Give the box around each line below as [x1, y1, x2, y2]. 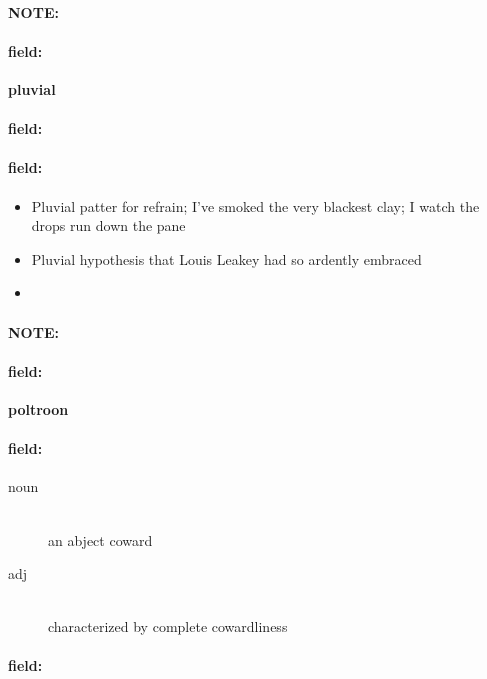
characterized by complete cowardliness [48, 616, 288, 637]
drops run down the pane [31, 215, 186, 236]
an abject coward [48, 529, 153, 550]
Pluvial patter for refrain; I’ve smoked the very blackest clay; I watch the [31, 195, 480, 216]
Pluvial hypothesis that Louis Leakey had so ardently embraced [31, 248, 422, 269]
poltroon [8, 398, 69, 419]
